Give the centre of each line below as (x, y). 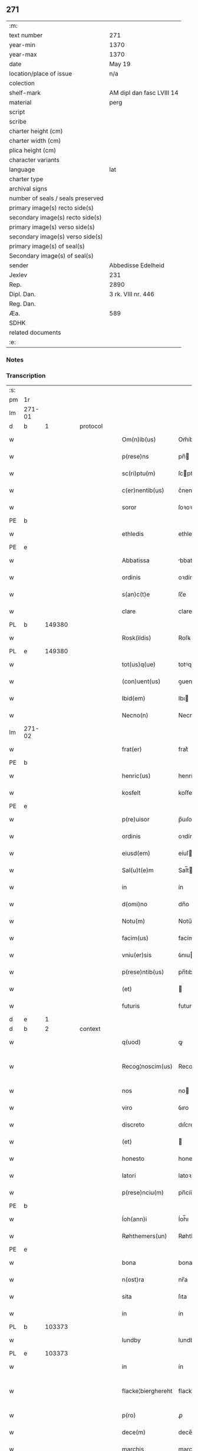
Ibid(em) (133, 699)
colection (22, 83)
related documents (35, 332)
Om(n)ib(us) (139, 440)
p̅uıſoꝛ (187, 820)
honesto (133, 1159)
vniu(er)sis (137, 955)
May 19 (120, 64)
